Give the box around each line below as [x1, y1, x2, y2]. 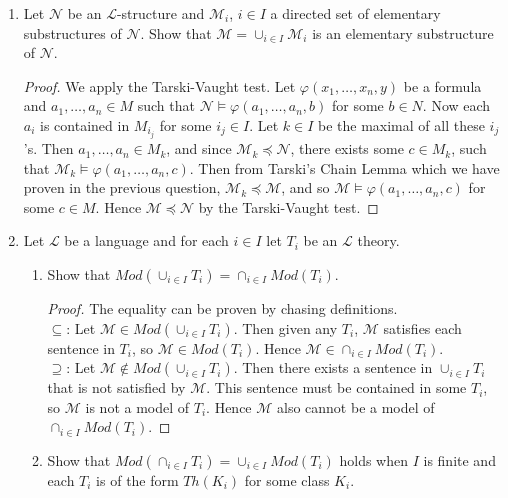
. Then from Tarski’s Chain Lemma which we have [189, 157, 500, 178]
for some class [244, 470, 330, 490]
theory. [357, 230, 400, 251]
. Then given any [233, 317, 338, 338]
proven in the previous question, [23, 177, 221, 198]
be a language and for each [64, 230, 229, 251]
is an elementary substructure [312, 22, 494, 43]
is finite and [423, 450, 496, 470]
